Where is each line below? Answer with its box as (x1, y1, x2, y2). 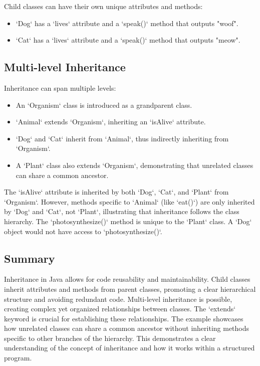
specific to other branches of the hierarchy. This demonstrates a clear (4, 332, 216, 343)
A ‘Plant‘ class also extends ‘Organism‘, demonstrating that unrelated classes (16, 159, 253, 170)
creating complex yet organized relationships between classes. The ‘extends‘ (4, 303, 236, 314)
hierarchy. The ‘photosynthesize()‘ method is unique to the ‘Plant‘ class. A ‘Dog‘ (4, 216, 252, 226)
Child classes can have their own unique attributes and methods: (4, 1, 203, 11)
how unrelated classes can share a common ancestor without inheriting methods (4, 323, 249, 333)
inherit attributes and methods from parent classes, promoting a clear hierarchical (4, 283, 256, 294)
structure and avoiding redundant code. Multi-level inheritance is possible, (4, 293, 232, 304)
